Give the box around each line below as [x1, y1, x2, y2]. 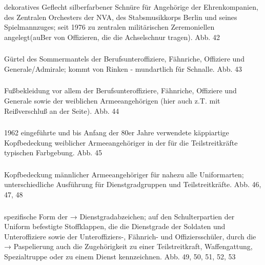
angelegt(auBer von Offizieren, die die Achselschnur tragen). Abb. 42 [4, 31, 220, 42]
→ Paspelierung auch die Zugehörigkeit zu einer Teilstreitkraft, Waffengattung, [4, 241, 253, 252]
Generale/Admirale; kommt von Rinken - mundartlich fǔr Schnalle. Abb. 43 [4, 63, 242, 74]
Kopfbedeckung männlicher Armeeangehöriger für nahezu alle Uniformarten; [4, 169, 244, 179]
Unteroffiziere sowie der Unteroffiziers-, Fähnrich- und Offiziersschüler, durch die [4, 231, 256, 241]
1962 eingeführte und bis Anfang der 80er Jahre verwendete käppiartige [4, 127, 229, 138]
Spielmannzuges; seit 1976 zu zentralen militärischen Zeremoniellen [4, 22, 215, 32]
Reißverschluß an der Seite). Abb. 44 [4, 105, 119, 116]
